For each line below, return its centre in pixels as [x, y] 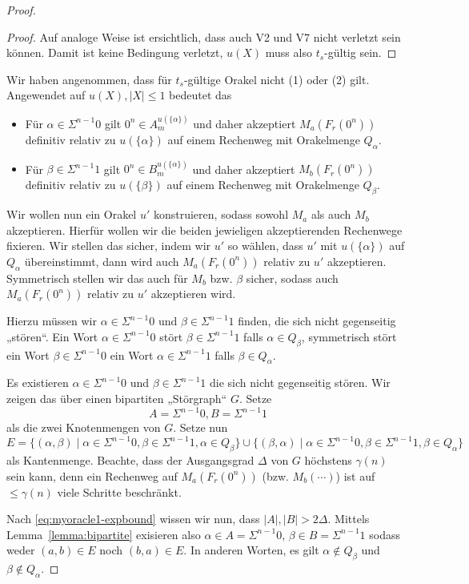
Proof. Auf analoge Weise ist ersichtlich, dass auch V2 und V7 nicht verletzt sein [204, 36]
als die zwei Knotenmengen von [84, 427]
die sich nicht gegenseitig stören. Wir [300, 383]
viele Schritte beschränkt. [119, 491]
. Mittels [349, 519]
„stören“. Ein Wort [52, 336]
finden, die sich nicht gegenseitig [317, 321]
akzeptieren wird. [193, 294]
